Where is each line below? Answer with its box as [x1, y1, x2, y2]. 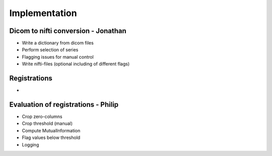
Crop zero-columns [22, 113, 62, 120]
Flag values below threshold [22, 134, 81, 140]
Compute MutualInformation [22, 127, 81, 133]
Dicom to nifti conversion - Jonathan [9, 27, 127, 35]
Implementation [9, 8, 78, 19]
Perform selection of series [22, 47, 79, 53]
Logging [22, 141, 39, 147]
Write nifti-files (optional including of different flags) [22, 61, 130, 67]
